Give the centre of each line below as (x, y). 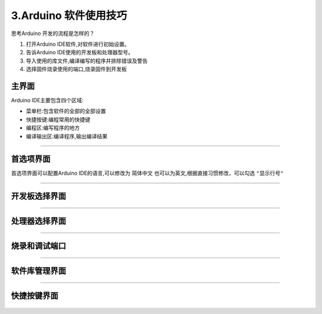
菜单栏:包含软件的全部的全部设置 (66, 111)
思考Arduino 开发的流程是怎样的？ (53, 33)
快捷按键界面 (35, 296)
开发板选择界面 (38, 196)
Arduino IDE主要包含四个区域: (47, 101)
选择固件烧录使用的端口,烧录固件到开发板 (77, 69)
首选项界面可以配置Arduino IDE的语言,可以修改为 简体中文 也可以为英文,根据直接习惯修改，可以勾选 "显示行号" (147, 173)
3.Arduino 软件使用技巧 (69, 15)
